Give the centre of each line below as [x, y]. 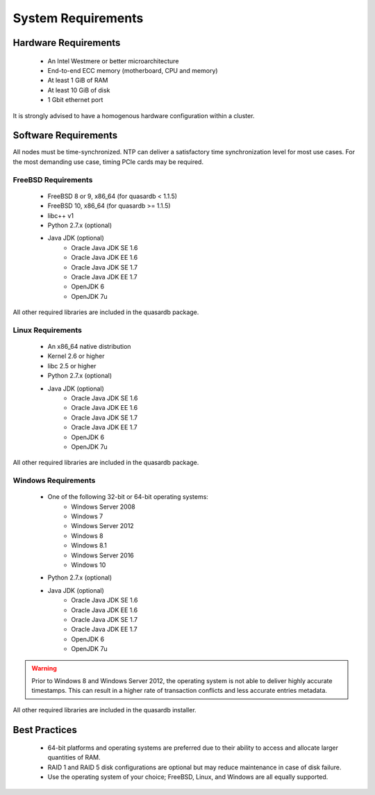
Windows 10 [89, 565]
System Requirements [78, 18]
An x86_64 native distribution [89, 347]
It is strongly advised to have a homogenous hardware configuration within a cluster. [134, 115]
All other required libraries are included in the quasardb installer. [105, 710]
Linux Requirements [48, 330]
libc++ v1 [61, 215]
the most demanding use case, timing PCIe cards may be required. [108, 162]
